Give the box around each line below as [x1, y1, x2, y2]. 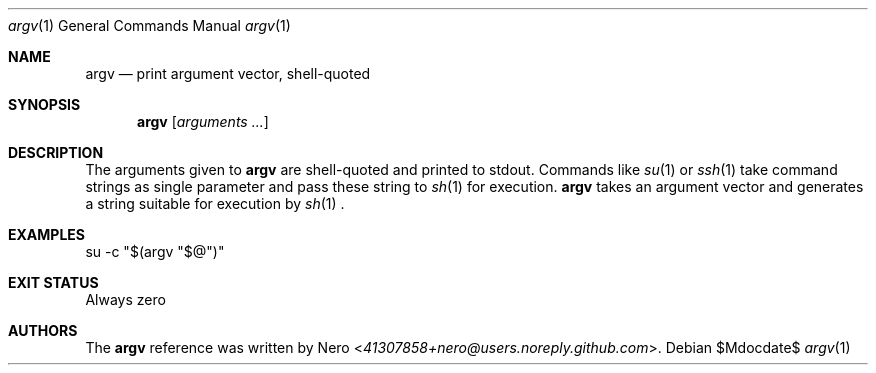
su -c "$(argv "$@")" [85, 243, 225, 260]
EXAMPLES [8, 226, 85, 243]
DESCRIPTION [8, 144, 104, 161]
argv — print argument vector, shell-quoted [85, 65, 371, 82]
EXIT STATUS [8, 274, 99, 291]
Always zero [85, 291, 166, 308]
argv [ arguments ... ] [137, 113, 269, 130]
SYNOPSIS [8, 96, 81, 113]
